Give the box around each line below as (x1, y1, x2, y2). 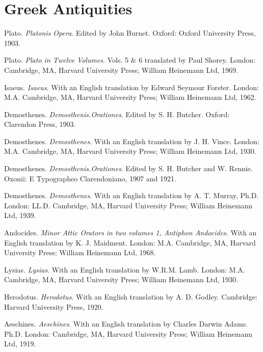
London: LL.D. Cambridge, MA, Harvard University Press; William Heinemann (4, 200, 253, 210)
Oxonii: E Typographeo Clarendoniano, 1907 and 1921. (4, 173, 176, 183)
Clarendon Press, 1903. (4, 119, 76, 129)
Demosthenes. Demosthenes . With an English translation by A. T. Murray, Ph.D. (4, 190, 259, 201)
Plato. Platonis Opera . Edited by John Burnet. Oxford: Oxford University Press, (4, 28, 256, 38)
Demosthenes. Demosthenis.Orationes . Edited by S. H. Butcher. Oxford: (4, 109, 230, 119)
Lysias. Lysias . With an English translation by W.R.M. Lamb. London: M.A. (4, 264, 245, 275)
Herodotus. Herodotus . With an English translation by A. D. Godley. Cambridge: (4, 291, 257, 302)
